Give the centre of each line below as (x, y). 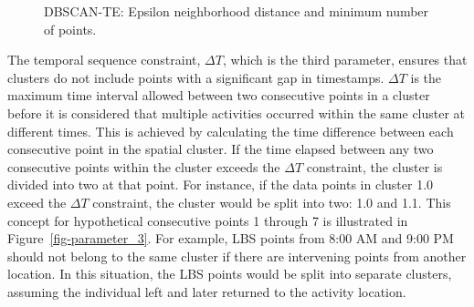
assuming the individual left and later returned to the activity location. (207, 291)
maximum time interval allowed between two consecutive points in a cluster (219, 95)
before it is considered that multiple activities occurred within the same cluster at (237, 113)
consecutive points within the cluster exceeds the (144, 166)
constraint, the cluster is (374, 166)
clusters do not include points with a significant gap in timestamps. (196, 77)
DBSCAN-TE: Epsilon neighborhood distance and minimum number (237, 11)
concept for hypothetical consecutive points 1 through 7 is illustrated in (208, 220)
